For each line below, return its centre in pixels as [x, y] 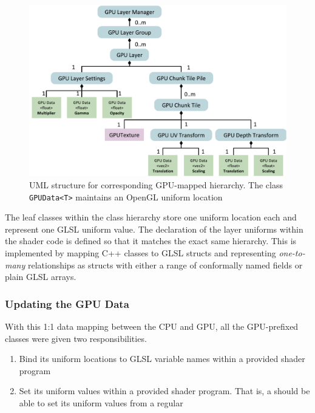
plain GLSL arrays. [41, 277]
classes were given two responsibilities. [76, 338]
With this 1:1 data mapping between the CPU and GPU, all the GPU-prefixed [152, 326]
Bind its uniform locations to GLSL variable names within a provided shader [162, 359]
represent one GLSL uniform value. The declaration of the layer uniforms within [154, 229]
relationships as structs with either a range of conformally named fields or [165, 265]
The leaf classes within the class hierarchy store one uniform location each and [151, 217]
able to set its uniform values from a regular [101, 402]
